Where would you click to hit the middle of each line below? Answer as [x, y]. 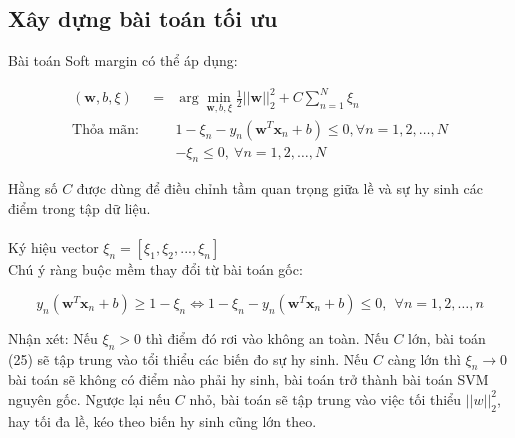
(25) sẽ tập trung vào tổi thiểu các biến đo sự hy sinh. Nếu [188, 358]
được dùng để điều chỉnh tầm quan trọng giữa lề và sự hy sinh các [280, 188]
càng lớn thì [424, 358]
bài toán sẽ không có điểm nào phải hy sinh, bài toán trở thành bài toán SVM [248, 379]
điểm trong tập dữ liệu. [79, 208]
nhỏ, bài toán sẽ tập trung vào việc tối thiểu [325, 398]
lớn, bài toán [447, 337]
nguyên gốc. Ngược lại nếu [89, 398]
